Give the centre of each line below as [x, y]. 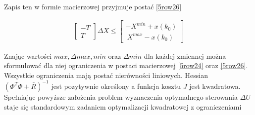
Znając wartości [28, 56]
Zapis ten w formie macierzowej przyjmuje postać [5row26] [93, 6]
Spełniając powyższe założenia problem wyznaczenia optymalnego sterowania [121, 96]
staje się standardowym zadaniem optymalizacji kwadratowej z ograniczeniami [123, 106]
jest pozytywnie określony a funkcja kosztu [116, 86]
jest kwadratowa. [215, 86]
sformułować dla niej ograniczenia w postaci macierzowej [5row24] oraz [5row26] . [126, 65]
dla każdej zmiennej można [185, 56]
